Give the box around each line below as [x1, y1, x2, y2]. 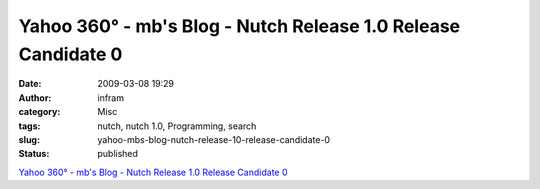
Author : [18, 91, 52, 104]
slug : [18, 133, 40, 145]
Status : [18, 148, 50, 160]
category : [18, 106, 61, 118]
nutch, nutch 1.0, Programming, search [97, 120, 257, 132]
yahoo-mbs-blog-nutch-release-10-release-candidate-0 [97, 133, 330, 145]
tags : [18, 120, 41, 132]
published [97, 148, 139, 160]
